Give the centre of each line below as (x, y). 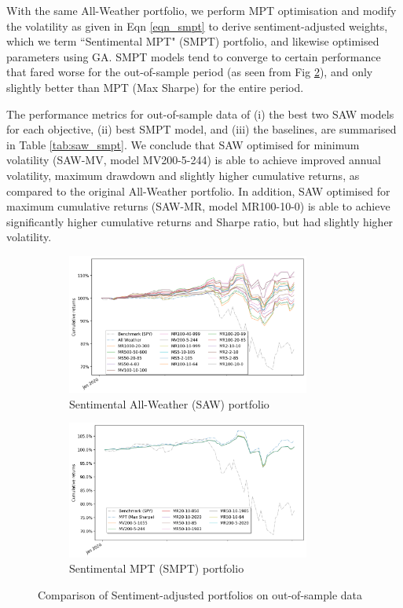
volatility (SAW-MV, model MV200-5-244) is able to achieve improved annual (194, 160)
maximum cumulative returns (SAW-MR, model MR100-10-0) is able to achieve (198, 206)
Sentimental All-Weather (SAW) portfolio (169, 403)
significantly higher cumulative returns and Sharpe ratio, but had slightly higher (200, 221)
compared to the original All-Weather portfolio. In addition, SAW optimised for (198, 190)
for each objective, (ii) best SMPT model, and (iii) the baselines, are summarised (201, 129)
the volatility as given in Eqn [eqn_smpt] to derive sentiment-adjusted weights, (197, 26)
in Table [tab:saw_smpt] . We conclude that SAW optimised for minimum (183, 144)
